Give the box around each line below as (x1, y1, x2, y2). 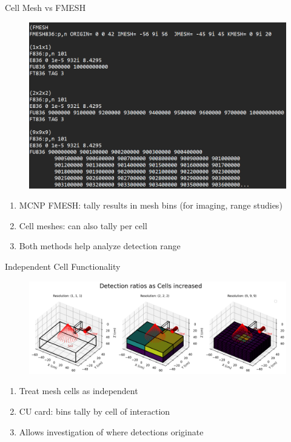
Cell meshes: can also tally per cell (19, 219, 147, 232)
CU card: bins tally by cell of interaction (19, 404, 170, 417)
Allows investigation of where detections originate (19, 425, 204, 438)
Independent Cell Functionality (5, 260, 121, 272)
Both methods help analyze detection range (19, 239, 181, 252)
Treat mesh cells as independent (19, 384, 138, 397)
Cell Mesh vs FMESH (5, 1, 86, 13)
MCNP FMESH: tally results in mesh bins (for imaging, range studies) (19, 199, 283, 212)
